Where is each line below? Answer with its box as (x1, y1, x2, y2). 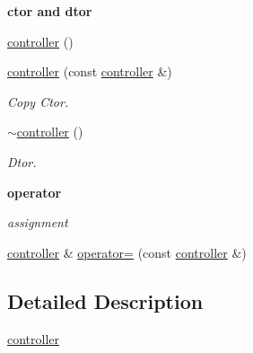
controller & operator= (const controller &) (7, 243, 247, 261)
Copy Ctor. (7, 92, 69, 110)
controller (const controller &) (7, 62, 172, 81)
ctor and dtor (7, 2, 92, 20)
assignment (7, 213, 68, 232)
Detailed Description (7, 287, 204, 314)
